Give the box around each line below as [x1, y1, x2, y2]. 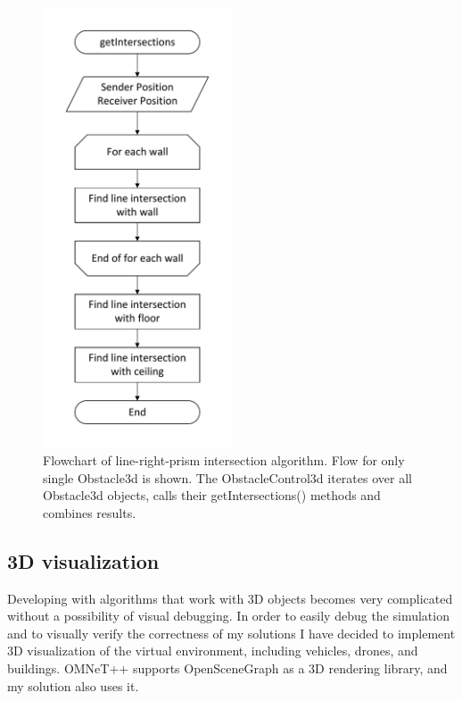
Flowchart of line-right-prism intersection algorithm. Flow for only [43, 450, 405, 469]
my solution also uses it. [7, 676, 139, 695]
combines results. [43, 503, 136, 522]
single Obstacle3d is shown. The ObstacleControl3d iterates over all [43, 468, 412, 487]
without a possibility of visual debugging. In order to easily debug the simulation [7, 606, 450, 625]
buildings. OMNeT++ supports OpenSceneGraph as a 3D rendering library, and [7, 658, 448, 677]
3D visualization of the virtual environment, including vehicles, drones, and [7, 641, 418, 660]
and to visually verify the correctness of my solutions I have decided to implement [7, 623, 456, 642]
